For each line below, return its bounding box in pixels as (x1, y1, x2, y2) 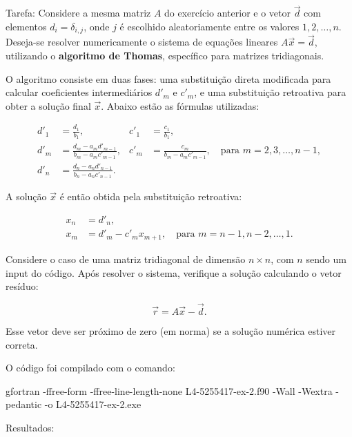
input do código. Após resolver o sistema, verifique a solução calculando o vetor (6, 265, 342, 280)
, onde (84, 19, 110, 33)
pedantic (6, 397, 42, 411)
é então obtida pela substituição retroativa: (59, 189, 242, 204)
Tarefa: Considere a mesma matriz (6, 6, 151, 20)
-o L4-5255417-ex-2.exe (44, 397, 141, 411)
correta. (6, 337, 38, 351)
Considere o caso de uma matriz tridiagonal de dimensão (6, 251, 246, 266)
